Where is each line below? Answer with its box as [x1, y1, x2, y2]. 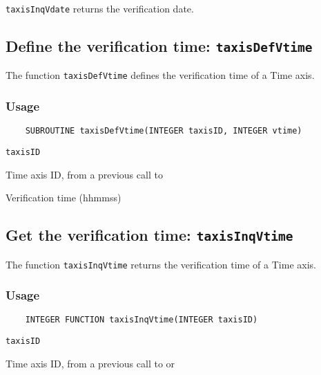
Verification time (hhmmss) [6, 190, 121, 205]
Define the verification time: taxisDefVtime [6, 35, 313, 57]
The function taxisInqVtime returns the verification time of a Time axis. [6, 257, 316, 271]
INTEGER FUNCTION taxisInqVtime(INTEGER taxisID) [25, 315, 258, 325]
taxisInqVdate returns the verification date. [6, 1, 194, 15]
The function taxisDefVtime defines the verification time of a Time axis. [6, 68, 315, 82]
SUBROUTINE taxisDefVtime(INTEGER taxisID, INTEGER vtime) [25, 126, 302, 136]
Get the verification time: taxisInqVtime [6, 224, 293, 246]
